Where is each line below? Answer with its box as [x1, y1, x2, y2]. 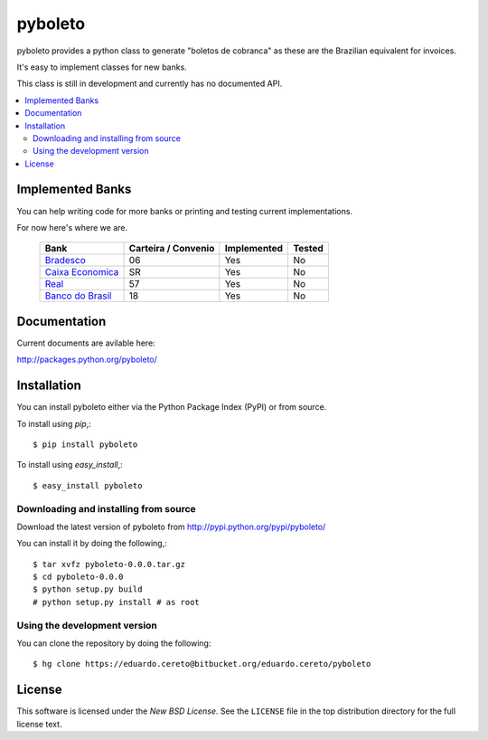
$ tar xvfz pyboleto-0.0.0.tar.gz [33, 559, 185, 569]
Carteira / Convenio [128, 242, 215, 255]
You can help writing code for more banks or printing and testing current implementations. [16, 205, 352, 216]
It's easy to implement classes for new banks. [16, 62, 187, 72]
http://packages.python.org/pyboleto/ [16, 354, 158, 365]
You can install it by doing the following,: [16, 538, 167, 549]
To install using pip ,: [16, 418, 92, 429]
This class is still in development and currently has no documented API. [16, 78, 283, 90]
